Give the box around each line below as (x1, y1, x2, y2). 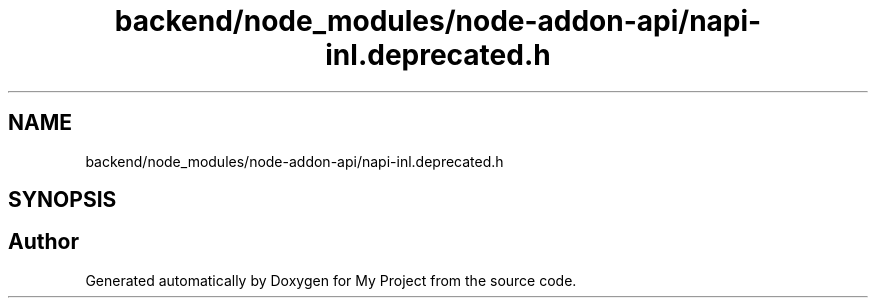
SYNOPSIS (8, 187, 117, 213)
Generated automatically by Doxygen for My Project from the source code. (85, 271, 577, 289)
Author (8, 229, 79, 255)
